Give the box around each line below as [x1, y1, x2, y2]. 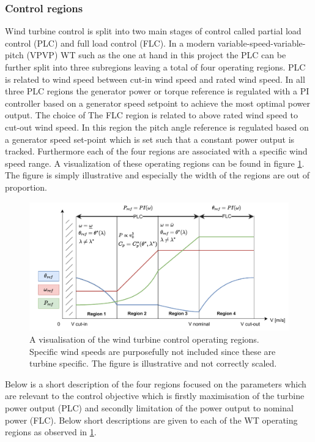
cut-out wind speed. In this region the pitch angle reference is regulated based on [5, 120, 309, 133]
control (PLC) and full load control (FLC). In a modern [5, 36, 215, 49]
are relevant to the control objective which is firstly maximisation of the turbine [5, 389, 305, 402]
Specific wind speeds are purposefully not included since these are [29, 345, 276, 357]
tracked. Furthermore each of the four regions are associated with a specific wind [5, 145, 308, 158]
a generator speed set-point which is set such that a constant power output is [5, 132, 295, 145]
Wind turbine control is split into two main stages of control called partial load [5, 25, 302, 37]
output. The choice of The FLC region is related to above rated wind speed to [5, 109, 298, 121]
